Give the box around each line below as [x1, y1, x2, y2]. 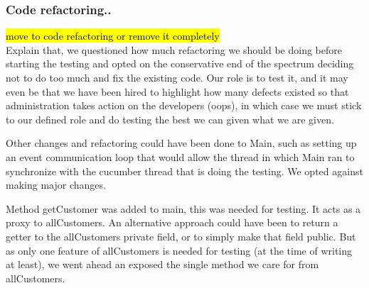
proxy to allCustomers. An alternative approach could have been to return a [6, 215, 338, 230]
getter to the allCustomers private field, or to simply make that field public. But [6, 228, 356, 243]
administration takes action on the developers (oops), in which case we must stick [6, 98, 362, 113]
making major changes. [6, 177, 106, 192]
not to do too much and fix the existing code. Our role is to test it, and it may [6, 70, 348, 84]
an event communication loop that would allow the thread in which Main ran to [6, 149, 355, 164]
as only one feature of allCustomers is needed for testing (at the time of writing [6, 243, 353, 257]
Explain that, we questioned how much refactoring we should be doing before [6, 42, 342, 57]
